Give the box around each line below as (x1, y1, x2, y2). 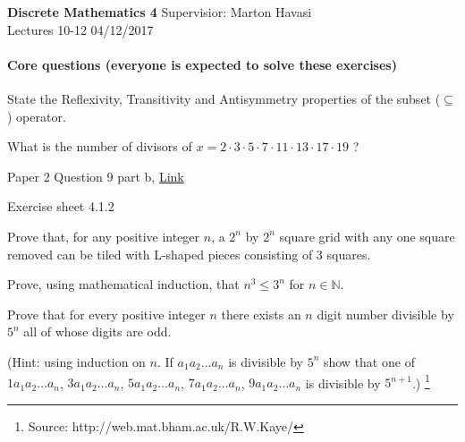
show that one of (323, 352, 415, 370)
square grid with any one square (279, 226, 455, 245)
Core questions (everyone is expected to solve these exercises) (7, 55, 397, 73)
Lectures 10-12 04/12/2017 (7, 20, 154, 38)
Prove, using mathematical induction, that (7, 275, 240, 293)
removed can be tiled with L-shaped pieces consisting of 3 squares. (7, 244, 371, 263)
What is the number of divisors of (7, 137, 192, 156)
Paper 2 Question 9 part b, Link (7, 166, 184, 185)
